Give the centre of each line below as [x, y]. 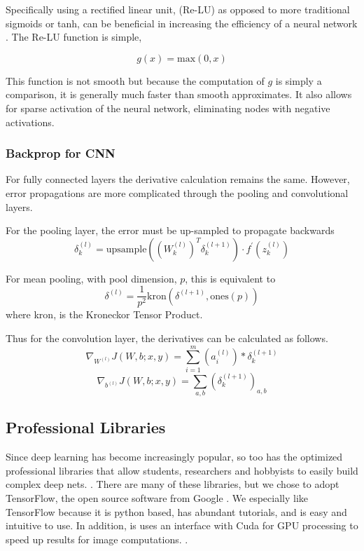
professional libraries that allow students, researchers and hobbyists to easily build [182, 470]
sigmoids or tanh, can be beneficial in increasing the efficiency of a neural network [182, 23]
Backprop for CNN [61, 153]
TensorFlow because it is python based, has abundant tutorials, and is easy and [176, 511]
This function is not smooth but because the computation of [135, 80]
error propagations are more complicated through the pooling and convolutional [177, 192]
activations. [30, 122]
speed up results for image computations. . [97, 539]
